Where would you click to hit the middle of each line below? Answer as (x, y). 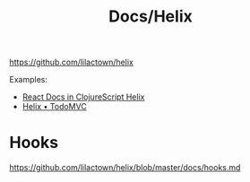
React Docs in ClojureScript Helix (83, 97)
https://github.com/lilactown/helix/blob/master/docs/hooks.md (125, 168)
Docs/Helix (151, 17)
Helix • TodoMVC (54, 107)
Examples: (28, 80)
